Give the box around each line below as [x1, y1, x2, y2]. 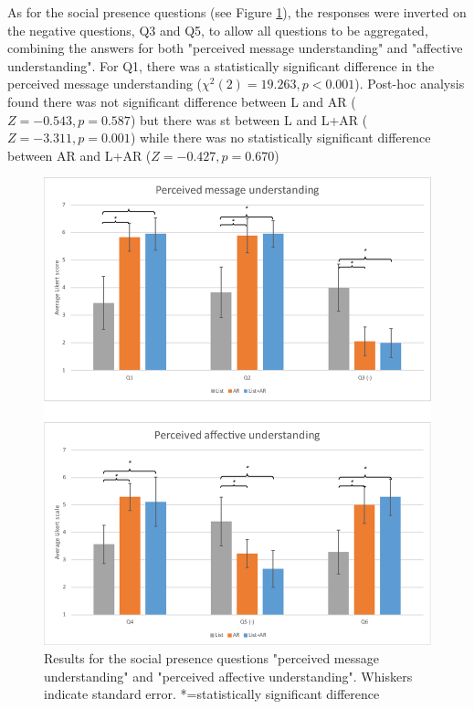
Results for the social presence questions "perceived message [44, 648, 379, 667]
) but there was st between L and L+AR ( [130, 110, 368, 129]
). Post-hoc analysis [354, 74, 465, 93]
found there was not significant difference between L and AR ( [7, 91, 356, 111]
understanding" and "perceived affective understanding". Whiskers [44, 666, 413, 685]
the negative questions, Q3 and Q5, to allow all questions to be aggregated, [7, 20, 428, 39]
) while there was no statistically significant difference [130, 128, 431, 147]
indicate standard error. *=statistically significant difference [44, 684, 380, 704]
